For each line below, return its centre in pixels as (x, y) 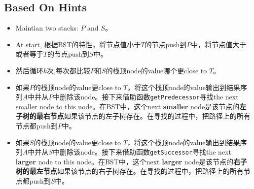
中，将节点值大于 (219, 44)
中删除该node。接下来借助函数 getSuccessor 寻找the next (142, 152)
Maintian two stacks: (47, 28)
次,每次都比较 (69, 70)
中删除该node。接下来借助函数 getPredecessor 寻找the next (146, 97)
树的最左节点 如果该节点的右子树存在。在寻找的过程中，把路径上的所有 (129, 171)
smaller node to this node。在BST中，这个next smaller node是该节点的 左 (131, 106)
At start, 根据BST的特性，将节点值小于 (78, 44)
